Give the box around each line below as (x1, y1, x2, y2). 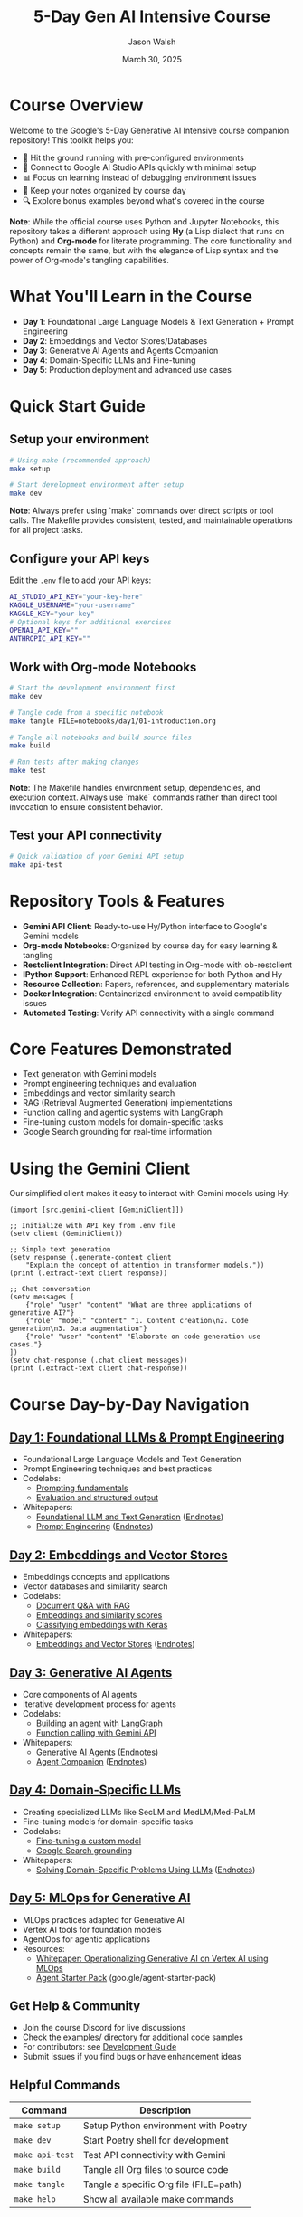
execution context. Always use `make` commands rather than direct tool (9, 792, 278, 803)
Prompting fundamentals (35, 1482, 128, 1494)
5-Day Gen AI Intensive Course (33, 6, 271, 27)
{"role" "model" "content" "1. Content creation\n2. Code (25, 1317, 249, 1326)
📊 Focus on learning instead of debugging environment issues (22, 172, 257, 183)
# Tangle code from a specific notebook (9, 708, 165, 717)
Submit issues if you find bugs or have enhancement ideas (22, 2051, 241, 2062)
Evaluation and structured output (35, 1492, 159, 1503)
